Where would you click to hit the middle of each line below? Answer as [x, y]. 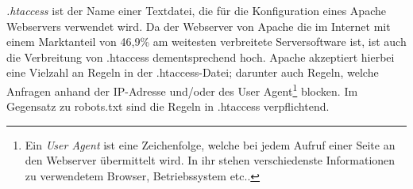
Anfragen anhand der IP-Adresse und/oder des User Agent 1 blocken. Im [182, 89]
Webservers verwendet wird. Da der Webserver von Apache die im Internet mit [199, 26]
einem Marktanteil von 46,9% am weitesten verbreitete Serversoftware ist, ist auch [206, 42]
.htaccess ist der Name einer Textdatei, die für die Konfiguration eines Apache [196, 10]
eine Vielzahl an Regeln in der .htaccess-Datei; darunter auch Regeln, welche [193, 72]
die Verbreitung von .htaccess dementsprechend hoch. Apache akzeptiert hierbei [201, 57]
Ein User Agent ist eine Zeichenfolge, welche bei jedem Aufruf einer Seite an [210, 144]
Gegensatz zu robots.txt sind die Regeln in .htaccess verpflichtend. [168, 106]
